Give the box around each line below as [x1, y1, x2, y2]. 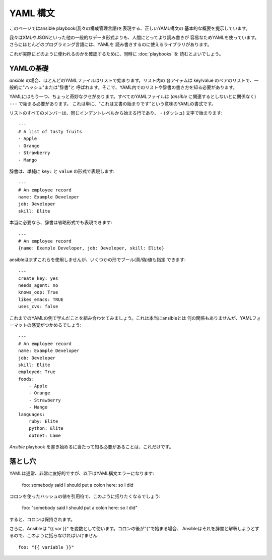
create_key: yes [18, 275, 58, 281]
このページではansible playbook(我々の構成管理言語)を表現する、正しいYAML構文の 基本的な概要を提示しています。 [9, 25, 250, 31]
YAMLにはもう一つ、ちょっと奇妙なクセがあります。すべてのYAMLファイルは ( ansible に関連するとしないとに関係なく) [9, 93, 256, 99]
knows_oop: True [18, 289, 58, 295]
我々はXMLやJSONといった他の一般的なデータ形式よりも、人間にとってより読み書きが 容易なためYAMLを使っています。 [9, 34, 259, 40]
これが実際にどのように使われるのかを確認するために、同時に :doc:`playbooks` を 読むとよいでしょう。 [9, 50, 224, 57]
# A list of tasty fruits [18, 129, 83, 134]
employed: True [18, 369, 56, 375]
